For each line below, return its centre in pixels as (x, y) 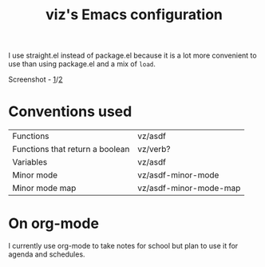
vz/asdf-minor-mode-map (189, 188)
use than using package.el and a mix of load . (82, 64)
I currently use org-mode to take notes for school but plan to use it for (123, 246)
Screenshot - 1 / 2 (36, 80)
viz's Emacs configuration (134, 15)
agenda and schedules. (47, 254)
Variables (30, 162)
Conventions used (70, 112)
